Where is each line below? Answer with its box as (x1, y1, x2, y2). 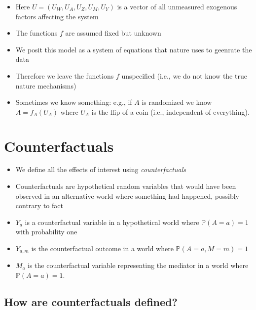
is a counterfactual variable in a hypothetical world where (25, 217, 199, 227)
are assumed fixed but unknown (65, 28, 161, 38)
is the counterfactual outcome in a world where (31, 243, 174, 254)
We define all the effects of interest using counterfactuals (15, 164, 186, 175)
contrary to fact (15, 200, 63, 211)
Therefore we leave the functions (15, 70, 114, 81)
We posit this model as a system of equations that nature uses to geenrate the (15, 44, 252, 54)
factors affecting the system (15, 11, 99, 21)
